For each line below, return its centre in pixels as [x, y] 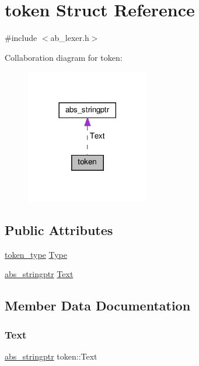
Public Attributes [59, 229]
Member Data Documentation [98, 305]
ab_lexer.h [70, 38]
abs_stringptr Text [39, 274]
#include [21, 38]
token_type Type [36, 254]
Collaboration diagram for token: [64, 57]
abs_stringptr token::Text [51, 356]
